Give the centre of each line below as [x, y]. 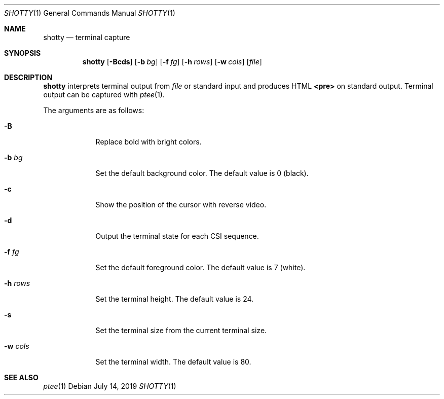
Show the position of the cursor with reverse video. [181, 205]
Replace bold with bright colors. [149, 142]
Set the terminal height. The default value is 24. [175, 299]
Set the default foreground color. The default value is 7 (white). [200, 267]
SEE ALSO [21, 377]
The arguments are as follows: [94, 110]
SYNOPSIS [23, 53]
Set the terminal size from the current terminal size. [181, 330]
